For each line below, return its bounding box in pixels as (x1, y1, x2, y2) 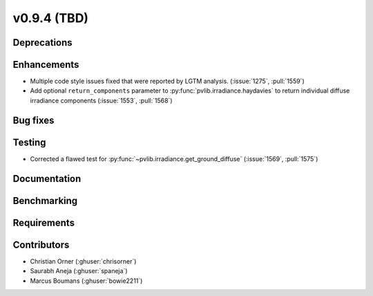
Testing (12, 136, 46, 148)
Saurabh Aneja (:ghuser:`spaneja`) (30, 267, 128, 275)
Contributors (12, 239, 70, 250)
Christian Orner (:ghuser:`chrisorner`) (30, 257, 137, 266)
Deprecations (12, 37, 73, 48)
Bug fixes (12, 114, 55, 126)
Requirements (12, 216, 75, 228)
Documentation (12, 173, 82, 185)
